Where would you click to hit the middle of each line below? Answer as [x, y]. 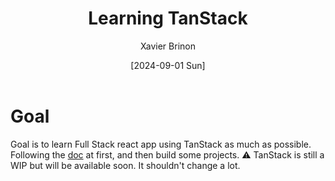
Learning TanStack [168, 18]
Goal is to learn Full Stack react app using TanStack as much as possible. [161, 144]
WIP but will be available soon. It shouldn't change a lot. [125, 165]
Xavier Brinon [168, 46]
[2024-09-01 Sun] [168, 65]
